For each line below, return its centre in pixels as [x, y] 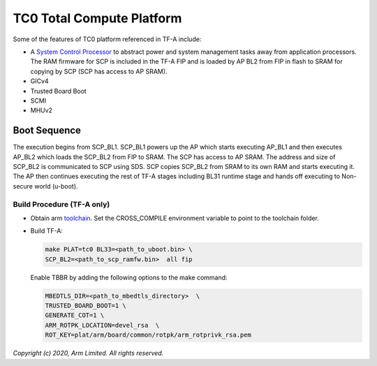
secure [23, 186]
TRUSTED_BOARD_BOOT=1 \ [86, 306]
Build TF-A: [46, 231]
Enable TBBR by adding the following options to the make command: [129, 277]
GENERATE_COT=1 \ [75, 315]
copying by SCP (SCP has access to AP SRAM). [99, 71]
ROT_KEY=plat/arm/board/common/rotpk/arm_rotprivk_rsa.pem [148, 335]
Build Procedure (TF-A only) [61, 204]
